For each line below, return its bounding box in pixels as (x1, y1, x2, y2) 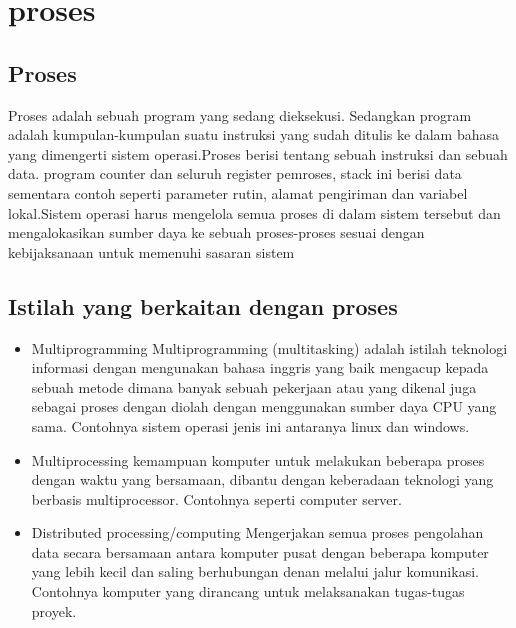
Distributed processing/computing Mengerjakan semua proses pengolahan (31, 522, 484, 543)
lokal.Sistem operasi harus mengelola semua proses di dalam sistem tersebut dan (8, 202, 501, 223)
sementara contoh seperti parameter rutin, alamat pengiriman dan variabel (8, 182, 468, 203)
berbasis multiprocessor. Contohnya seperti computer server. (31, 488, 402, 509)
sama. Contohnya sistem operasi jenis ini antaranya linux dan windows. (31, 415, 470, 436)
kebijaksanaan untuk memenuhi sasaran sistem (8, 241, 295, 262)
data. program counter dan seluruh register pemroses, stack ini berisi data (8, 163, 462, 184)
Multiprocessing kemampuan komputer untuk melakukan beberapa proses (31, 449, 485, 470)
